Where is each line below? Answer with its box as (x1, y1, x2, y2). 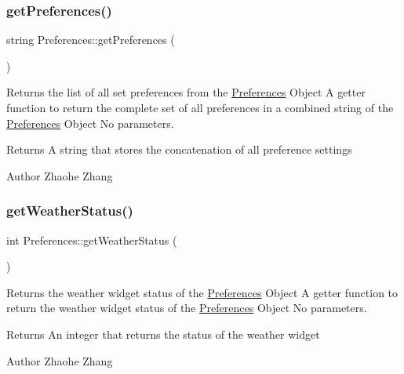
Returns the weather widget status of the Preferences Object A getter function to (6, 284, 399, 300)
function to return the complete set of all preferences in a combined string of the (6, 100, 394, 115)
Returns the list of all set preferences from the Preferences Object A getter (6, 84, 366, 100)
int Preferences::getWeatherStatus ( (6, 231, 177, 248)
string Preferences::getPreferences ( (6, 31, 175, 48)
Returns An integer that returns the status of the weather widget (6, 325, 320, 342)
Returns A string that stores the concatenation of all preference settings (6, 141, 352, 158)
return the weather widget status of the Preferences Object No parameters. (6, 300, 367, 316)
